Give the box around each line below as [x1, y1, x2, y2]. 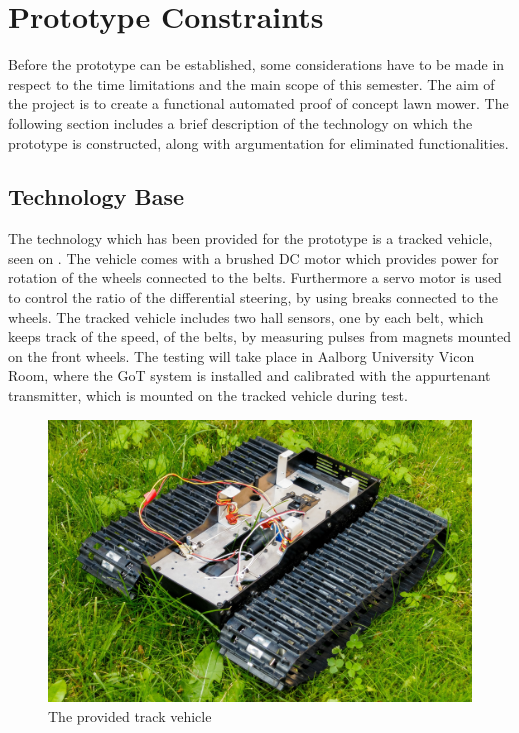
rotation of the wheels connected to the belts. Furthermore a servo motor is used [8, 267, 502, 288]
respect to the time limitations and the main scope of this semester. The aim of [8, 73, 495, 94]
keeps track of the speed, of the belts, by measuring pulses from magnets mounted [8, 326, 512, 347]
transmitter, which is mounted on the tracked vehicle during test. [8, 385, 408, 406]
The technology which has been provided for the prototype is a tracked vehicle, [8, 228, 493, 249]
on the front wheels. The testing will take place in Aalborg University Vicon [8, 345, 475, 366]
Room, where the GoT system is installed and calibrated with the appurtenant [8, 365, 491, 386]
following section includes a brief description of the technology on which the [8, 112, 473, 133]
